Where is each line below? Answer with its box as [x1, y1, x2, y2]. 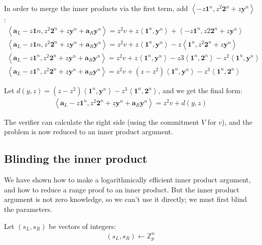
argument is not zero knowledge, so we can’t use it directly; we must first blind [4, 194, 247, 204]
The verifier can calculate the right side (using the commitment [4, 116, 199, 127]
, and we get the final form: [158, 85, 242, 95]
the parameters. [4, 203, 52, 214]
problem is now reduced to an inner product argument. [4, 126, 173, 137]
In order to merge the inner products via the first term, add [4, 3, 188, 13]
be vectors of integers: [49, 220, 116, 231]
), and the [222, 116, 252, 127]
